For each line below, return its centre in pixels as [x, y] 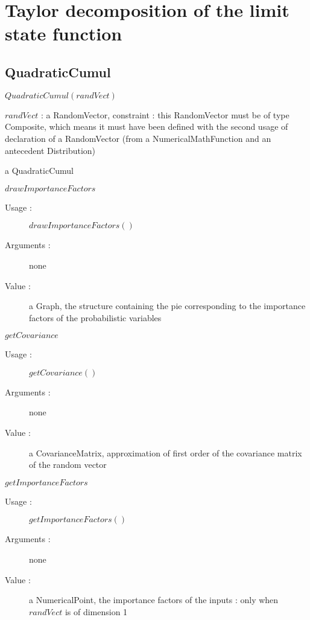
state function [64, 34]
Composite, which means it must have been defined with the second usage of [147, 126]
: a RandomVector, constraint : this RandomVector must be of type [165, 114]
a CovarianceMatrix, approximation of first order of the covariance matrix [166, 452]
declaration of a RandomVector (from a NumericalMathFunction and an [138, 138]
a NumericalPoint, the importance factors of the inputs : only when [154, 600]
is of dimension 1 [96, 611]
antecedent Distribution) [50, 150]
